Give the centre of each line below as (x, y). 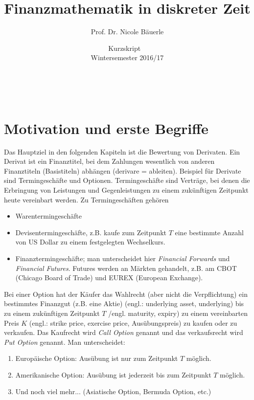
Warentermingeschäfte (48, 216)
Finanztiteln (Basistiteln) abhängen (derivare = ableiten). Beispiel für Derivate (123, 170)
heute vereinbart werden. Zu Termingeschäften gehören (86, 199)
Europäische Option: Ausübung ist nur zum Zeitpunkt (97, 358)
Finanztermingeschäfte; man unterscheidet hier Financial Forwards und (123, 258)
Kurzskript (125, 48)
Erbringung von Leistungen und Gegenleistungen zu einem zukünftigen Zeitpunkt (126, 190)
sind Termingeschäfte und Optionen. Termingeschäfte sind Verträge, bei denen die (127, 180)
